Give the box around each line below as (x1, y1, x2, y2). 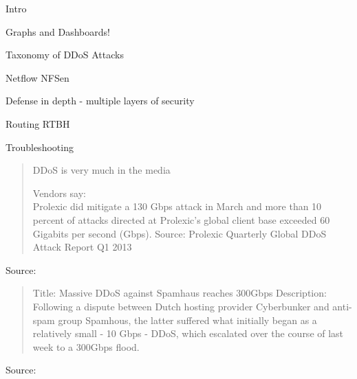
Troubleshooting (6, 139, 74, 154)
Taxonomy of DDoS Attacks (6, 47, 124, 62)
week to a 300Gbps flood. (32, 339, 140, 354)
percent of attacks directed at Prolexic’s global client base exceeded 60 (32, 212, 330, 227)
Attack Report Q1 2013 (32, 240, 132, 254)
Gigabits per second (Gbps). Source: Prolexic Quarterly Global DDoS (32, 226, 327, 240)
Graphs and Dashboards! (6, 24, 110, 38)
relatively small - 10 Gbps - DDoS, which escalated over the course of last (32, 326, 344, 341)
